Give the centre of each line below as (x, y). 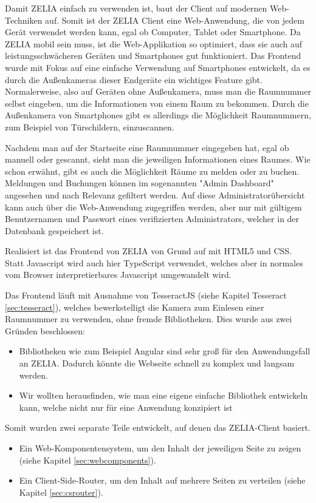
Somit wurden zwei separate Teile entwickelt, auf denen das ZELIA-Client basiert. (158, 427)
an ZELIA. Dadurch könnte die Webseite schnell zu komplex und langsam (157, 363)
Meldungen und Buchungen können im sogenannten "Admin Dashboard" (139, 183)
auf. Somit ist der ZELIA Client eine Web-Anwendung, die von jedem (175, 20)
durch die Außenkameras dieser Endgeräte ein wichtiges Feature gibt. (134, 79)
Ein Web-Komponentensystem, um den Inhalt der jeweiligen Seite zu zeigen (160, 448)
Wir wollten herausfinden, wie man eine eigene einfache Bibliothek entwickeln (163, 395)
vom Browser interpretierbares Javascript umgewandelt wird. (118, 275)
